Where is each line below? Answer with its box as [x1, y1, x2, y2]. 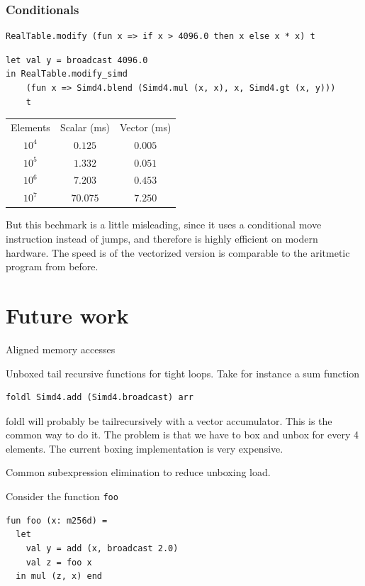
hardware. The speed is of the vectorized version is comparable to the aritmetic [6, 245, 350, 260]
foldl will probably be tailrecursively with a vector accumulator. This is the [6, 413, 332, 428]
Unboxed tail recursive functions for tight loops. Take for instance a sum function [6, 365, 360, 380]
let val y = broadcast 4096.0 [6, 55, 148, 65]
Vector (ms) [120, 119, 172, 134]
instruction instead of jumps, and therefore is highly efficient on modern [6, 231, 318, 245]
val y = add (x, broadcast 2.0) [26, 543, 179, 553]
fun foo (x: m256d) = [6, 515, 108, 526]
